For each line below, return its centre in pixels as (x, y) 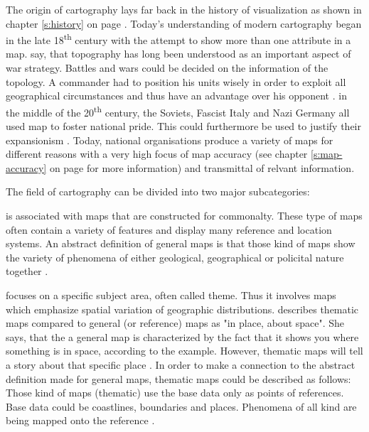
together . (27, 271)
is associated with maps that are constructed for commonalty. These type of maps (184, 216)
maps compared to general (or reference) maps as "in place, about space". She (175, 323)
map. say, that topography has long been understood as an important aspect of (178, 54)
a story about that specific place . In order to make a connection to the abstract (181, 364)
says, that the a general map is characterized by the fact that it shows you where (182, 336)
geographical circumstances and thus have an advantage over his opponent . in (176, 96)
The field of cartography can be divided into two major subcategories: (158, 191)
